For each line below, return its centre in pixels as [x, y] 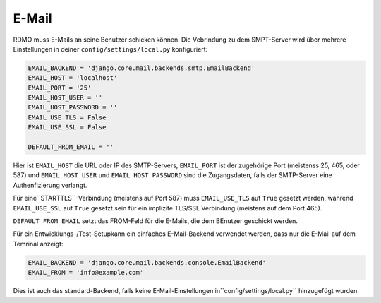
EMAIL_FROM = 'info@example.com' [86, 273]
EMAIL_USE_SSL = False [67, 127]
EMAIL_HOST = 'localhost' [73, 78]
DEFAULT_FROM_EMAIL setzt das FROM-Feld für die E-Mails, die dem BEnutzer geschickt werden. [155, 221]
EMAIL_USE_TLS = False [67, 117]
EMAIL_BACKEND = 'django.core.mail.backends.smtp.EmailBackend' [141, 68]
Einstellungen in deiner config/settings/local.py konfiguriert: [110, 49]
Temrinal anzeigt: [38, 244]
